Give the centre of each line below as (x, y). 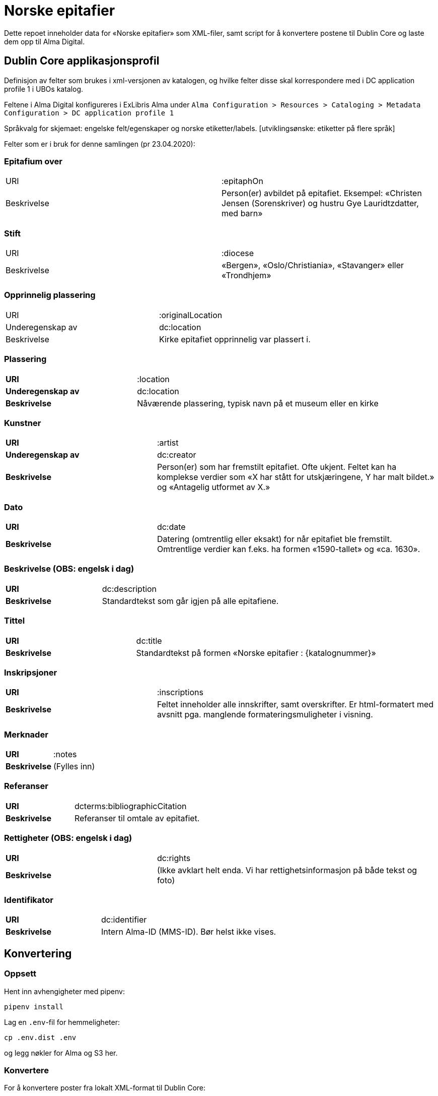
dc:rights (174, 858)
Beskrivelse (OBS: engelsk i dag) (69, 569)
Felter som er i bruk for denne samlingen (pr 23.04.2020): (100, 144)
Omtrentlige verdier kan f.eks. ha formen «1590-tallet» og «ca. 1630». (288, 549)
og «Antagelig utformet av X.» (213, 487)
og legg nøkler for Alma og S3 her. (61, 1053)
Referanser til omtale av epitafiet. (137, 818)
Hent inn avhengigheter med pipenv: (64, 991)
